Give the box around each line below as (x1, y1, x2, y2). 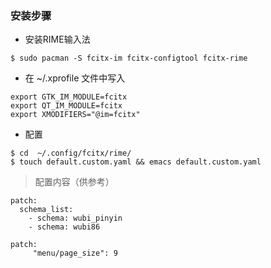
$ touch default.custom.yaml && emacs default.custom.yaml (10, 157, 262, 167)
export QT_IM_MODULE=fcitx (10, 101, 123, 111)
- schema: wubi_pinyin (28, 213, 123, 224)
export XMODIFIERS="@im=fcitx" (10, 110, 141, 120)
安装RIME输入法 (24, 33, 91, 46)
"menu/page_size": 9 (32, 248, 118, 259)
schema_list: (19, 205, 74, 215)
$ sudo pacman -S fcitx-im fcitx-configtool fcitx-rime (10, 53, 248, 64)
